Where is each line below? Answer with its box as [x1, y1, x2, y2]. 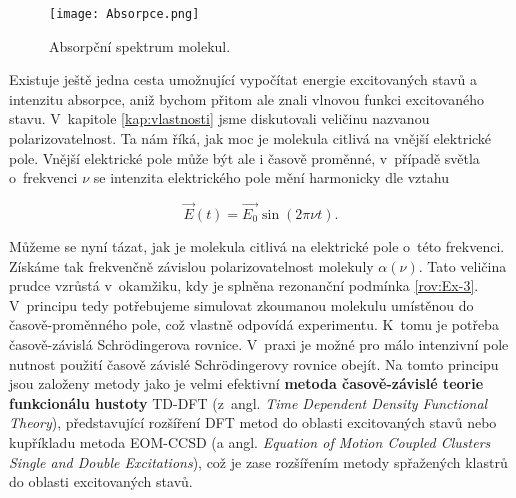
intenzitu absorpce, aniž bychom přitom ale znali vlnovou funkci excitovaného [9, 88, 485, 109]
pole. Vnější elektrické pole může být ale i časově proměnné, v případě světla [9, 147, 480, 168]
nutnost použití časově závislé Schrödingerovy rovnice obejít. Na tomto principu [9, 353, 499, 374]
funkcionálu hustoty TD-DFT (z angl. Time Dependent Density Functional [9, 392, 488, 413]
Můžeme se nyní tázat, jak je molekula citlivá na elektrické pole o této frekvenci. [9, 236, 505, 257]
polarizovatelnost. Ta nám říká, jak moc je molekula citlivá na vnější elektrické [9, 128, 492, 149]
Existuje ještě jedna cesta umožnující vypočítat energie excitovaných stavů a [9, 69, 477, 90]
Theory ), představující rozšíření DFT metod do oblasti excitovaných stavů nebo [9, 412, 497, 433]
